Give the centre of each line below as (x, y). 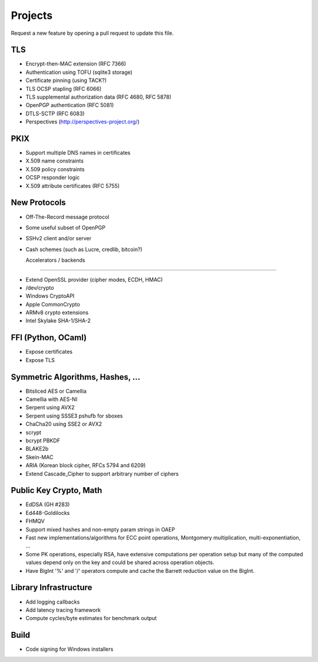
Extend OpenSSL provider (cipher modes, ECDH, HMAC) (94, 279)
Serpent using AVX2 (50, 407)
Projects (32, 15)
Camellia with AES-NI (52, 399)
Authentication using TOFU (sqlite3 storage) (79, 72)
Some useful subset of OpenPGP (66, 227)
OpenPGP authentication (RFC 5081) (70, 105)
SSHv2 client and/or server (58, 239)
